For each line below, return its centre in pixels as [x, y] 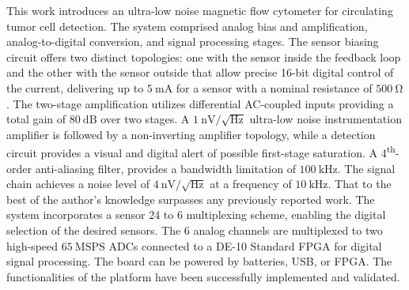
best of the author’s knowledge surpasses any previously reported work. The [191, 199]
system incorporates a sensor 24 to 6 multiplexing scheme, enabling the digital [196, 215]
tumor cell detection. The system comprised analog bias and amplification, [187, 26]
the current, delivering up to [75, 87]
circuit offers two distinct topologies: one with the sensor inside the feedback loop [204, 56]
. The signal [366, 168]
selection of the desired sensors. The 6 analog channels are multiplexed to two [195, 230]
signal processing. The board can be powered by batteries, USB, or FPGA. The [199, 261]
